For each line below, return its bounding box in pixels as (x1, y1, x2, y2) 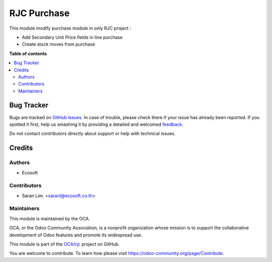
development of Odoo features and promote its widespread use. (9, 232, 143, 238)
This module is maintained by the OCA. (9, 215, 90, 221)
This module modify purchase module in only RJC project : (9, 25, 131, 31)
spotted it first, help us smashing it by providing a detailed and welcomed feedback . (9, 121, 184, 127)
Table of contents (9, 50, 47, 56)
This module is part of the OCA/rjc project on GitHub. (9, 241, 120, 247)
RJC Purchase (9, 8, 70, 19)
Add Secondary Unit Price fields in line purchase (22, 34, 123, 40)
